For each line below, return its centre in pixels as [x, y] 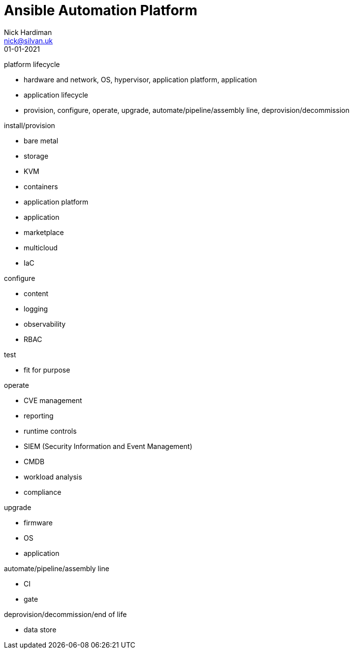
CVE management [53, 400]
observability [45, 324]
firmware [38, 522]
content [36, 293]
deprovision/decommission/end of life [65, 614]
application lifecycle [56, 95]
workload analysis [53, 477]
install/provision [30, 125]
